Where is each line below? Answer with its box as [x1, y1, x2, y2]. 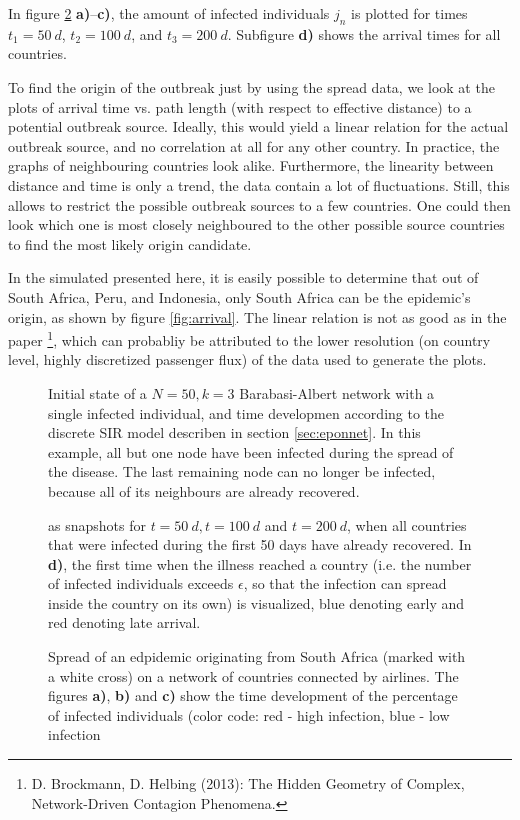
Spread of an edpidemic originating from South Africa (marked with [48, 646, 466, 667]
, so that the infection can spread [243, 573, 447, 594]
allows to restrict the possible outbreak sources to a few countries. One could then [8, 194, 511, 215]
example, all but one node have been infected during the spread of [48, 441, 454, 462]
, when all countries [347, 514, 467, 535]
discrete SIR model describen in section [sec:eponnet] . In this [48, 422, 421, 443]
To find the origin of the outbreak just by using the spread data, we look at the [8, 76, 495, 97]
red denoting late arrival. [48, 612, 201, 633]
